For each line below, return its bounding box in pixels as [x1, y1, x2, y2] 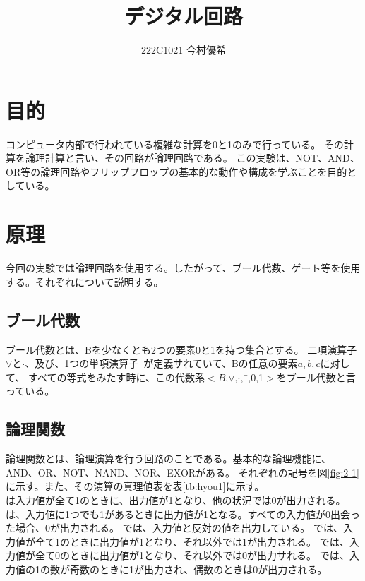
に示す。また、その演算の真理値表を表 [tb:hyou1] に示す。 [6, 479, 265, 493]
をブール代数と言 [276, 369, 356, 384]
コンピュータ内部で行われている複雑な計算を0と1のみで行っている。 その [6, 136, 344, 151]
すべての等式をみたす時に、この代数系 [28, 369, 205, 384]
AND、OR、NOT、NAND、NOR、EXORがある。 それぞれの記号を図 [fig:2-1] [6, 465, 359, 479]
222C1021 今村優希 [141, 42, 226, 57]
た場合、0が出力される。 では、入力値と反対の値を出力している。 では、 [6, 520, 343, 535]
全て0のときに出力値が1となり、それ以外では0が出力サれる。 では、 [35, 548, 349, 563]
